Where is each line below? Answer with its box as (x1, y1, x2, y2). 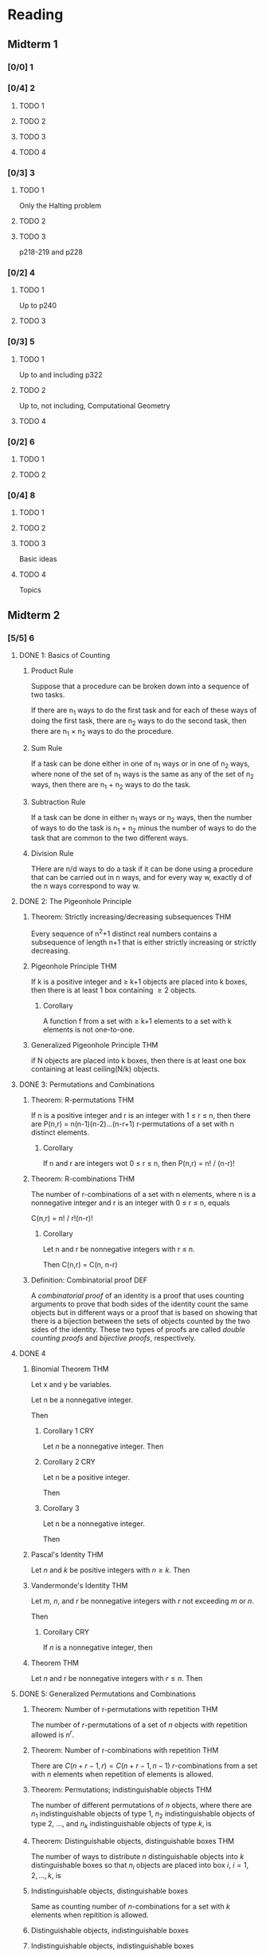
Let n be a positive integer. (42, 1472, 131, 1482)
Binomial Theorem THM (30, 1364, 109, 1373)
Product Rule (30, 665, 74, 676)
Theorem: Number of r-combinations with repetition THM (30, 1745, 219, 1754)
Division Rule (30, 849, 74, 858)
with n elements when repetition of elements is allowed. (30, 1769, 214, 1778)
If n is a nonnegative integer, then (42, 1643, 153, 1652)
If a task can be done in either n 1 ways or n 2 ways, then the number (30, 812, 252, 824)
